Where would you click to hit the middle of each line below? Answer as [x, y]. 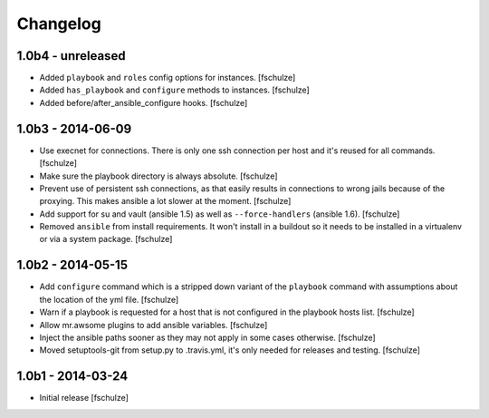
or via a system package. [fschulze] [106, 239]
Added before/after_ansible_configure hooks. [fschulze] [144, 102]
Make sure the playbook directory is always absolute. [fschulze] [158, 176]
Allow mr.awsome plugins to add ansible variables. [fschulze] [153, 325]
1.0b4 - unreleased [71, 56]
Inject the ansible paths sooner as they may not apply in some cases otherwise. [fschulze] [207, 337]
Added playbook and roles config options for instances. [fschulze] [168, 78]
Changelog [59, 24]
